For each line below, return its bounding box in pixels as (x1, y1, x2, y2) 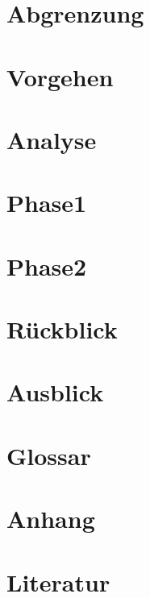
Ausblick (6, 376, 104, 409)
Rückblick (6, 313, 118, 346)
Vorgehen (6, 60, 114, 93)
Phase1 (6, 186, 87, 219)
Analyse (6, 123, 97, 156)
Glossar (6, 438, 91, 471)
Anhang (6, 502, 95, 535)
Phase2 (6, 249, 87, 282)
